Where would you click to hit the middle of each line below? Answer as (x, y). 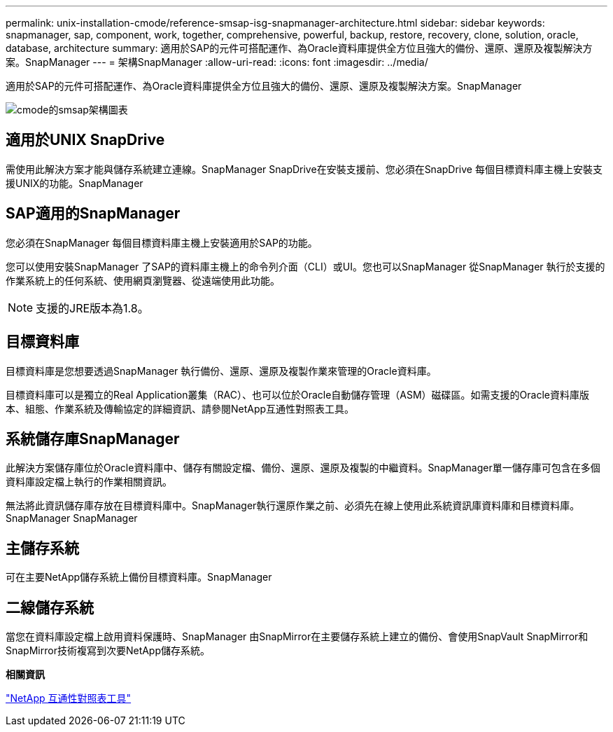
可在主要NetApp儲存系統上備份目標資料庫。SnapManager (139, 577)
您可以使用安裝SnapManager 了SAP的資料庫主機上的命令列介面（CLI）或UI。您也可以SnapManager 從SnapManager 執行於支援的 (305, 266)
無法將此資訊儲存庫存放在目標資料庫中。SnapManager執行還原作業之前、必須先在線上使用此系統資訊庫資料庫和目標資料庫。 (293, 506)
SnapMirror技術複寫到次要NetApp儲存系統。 (108, 651)
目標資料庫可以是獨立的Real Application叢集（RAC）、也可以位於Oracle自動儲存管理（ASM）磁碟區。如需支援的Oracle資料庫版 (297, 394)
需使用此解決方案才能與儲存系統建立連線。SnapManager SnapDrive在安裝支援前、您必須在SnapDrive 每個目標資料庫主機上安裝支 (304, 169)
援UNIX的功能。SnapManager (75, 183)
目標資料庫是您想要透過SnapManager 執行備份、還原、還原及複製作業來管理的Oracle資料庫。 (221, 371)
